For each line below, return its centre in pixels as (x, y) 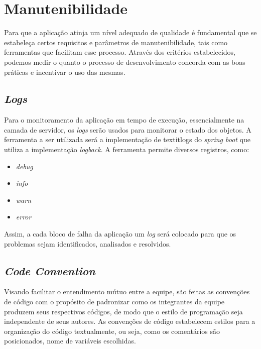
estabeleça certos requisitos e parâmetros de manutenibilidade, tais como (116, 42)
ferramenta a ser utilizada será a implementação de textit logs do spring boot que (127, 139)
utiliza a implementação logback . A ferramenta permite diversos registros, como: (127, 149)
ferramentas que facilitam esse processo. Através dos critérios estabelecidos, (120, 52)
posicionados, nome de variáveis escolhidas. (70, 341)
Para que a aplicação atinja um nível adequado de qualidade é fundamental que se (130, 32)
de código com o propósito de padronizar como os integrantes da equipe (114, 302)
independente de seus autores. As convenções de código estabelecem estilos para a (130, 321)
